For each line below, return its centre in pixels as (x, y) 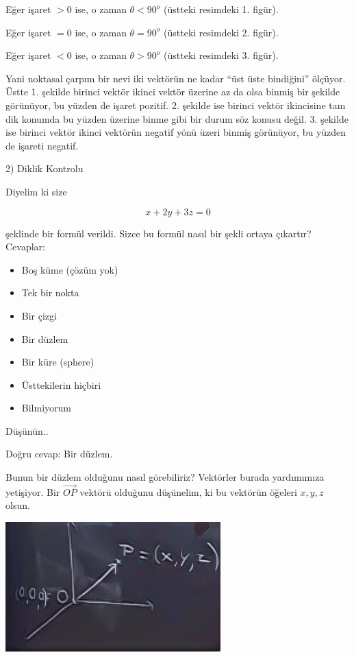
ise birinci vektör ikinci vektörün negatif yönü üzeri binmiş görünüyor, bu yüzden (176, 132)
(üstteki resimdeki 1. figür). (221, 9)
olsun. (18, 505)
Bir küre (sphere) (58, 362)
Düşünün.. (27, 430)
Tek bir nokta (50, 292)
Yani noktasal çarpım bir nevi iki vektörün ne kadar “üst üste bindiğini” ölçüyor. (176, 78)
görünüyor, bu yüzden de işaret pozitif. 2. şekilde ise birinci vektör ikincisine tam (176, 105)
